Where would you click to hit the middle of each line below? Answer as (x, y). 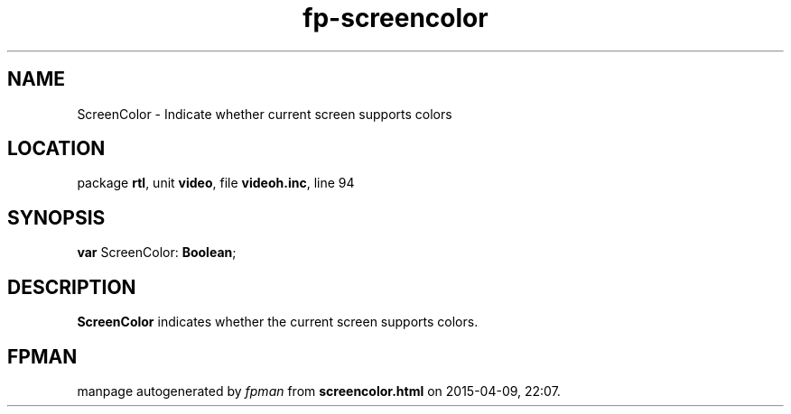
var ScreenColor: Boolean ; (157, 253)
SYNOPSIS (56, 217)
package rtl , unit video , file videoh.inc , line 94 (216, 183)
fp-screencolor (395, 18)
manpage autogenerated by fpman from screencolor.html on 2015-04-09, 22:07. (319, 391)
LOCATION (56, 149)
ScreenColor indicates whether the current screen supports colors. (278, 322)
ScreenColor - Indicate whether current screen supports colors (265, 114)
